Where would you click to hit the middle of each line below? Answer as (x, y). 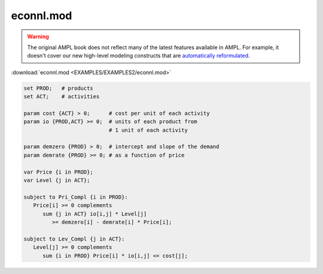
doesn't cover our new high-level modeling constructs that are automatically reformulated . (139, 56)
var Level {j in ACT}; (57, 180)
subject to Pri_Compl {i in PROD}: (76, 197)
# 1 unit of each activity (148, 130)
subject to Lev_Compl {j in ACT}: (74, 239)
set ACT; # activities (62, 97)
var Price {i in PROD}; (59, 172)
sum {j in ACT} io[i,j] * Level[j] (95, 214)
